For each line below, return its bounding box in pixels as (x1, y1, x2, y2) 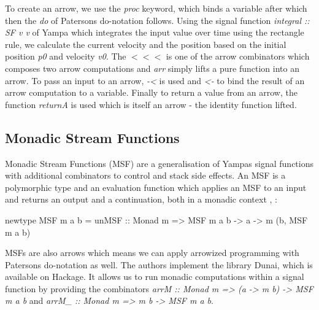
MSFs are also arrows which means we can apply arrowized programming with (5, 246, 299, 259)
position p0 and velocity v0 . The (5, 50, 126, 63)
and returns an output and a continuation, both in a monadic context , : (5, 193, 277, 206)
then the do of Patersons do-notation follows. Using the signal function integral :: (5, 14, 310, 26)
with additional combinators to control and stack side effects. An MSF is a (5, 169, 286, 182)
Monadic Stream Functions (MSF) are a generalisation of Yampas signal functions (5, 157, 313, 169)
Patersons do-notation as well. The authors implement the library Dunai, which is (5, 258, 313, 271)
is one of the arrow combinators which (166, 50, 310, 63)
